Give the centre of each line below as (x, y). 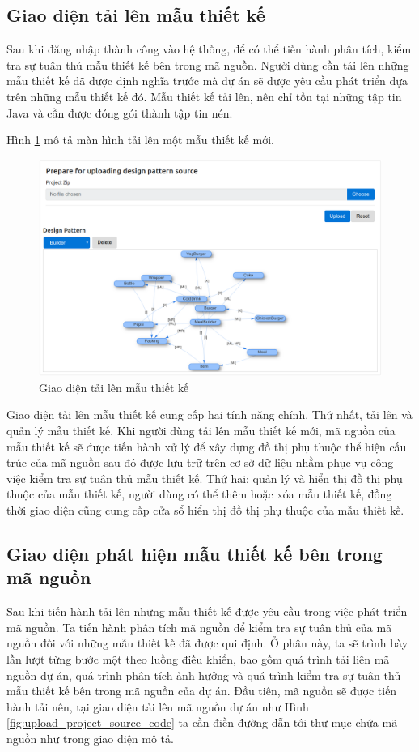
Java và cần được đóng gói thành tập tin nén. (120, 112)
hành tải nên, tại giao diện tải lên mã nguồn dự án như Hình (158, 706)
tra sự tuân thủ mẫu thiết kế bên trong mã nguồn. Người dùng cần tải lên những (208, 64)
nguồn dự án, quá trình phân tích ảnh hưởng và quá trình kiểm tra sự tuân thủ (204, 675)
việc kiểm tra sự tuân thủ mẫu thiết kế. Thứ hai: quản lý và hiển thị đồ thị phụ (205, 478)
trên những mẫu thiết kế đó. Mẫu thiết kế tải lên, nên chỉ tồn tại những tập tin (204, 96)
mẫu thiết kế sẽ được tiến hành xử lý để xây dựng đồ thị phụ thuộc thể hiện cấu (207, 446)
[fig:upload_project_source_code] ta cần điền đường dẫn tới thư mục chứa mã (202, 722)
